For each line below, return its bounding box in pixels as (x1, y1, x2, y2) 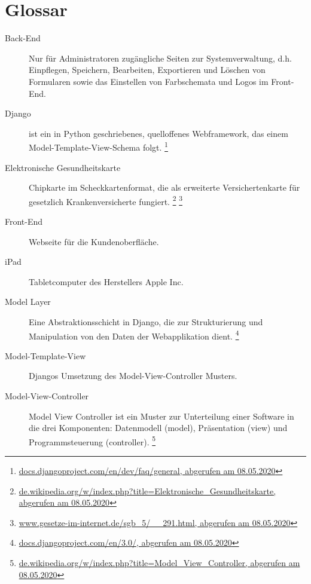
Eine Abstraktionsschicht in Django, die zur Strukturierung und (29, 315, 263, 328)
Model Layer (5, 295, 51, 308)
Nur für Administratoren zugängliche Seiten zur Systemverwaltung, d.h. (29, 51, 292, 64)
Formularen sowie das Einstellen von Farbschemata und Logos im (29, 75, 269, 87)
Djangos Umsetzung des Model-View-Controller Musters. (29, 369, 237, 382)
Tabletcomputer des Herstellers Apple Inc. (29, 275, 184, 288)
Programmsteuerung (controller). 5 (29, 433, 156, 448)
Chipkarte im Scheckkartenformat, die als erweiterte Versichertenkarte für (29, 181, 300, 194)
